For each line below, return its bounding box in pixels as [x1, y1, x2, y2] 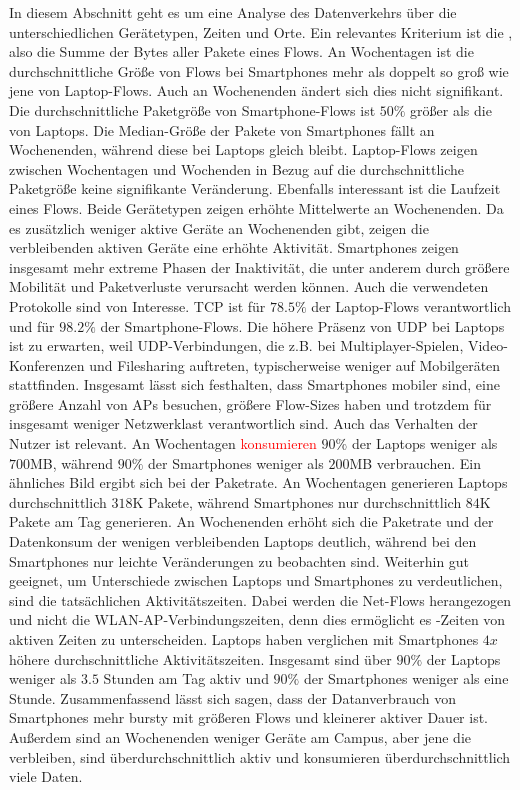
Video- [467, 335, 509, 356]
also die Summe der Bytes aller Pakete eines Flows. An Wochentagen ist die [9, 41, 474, 62]
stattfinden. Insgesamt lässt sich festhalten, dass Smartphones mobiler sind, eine [9, 374, 500, 395]
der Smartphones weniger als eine [303, 668, 509, 689]
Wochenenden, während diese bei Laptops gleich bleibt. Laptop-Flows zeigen [9, 139, 478, 160]
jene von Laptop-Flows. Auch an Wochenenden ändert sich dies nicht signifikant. [9, 80, 504, 101]
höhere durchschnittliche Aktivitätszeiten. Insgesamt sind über [9, 648, 392, 669]
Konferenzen [9, 354, 85, 375]
